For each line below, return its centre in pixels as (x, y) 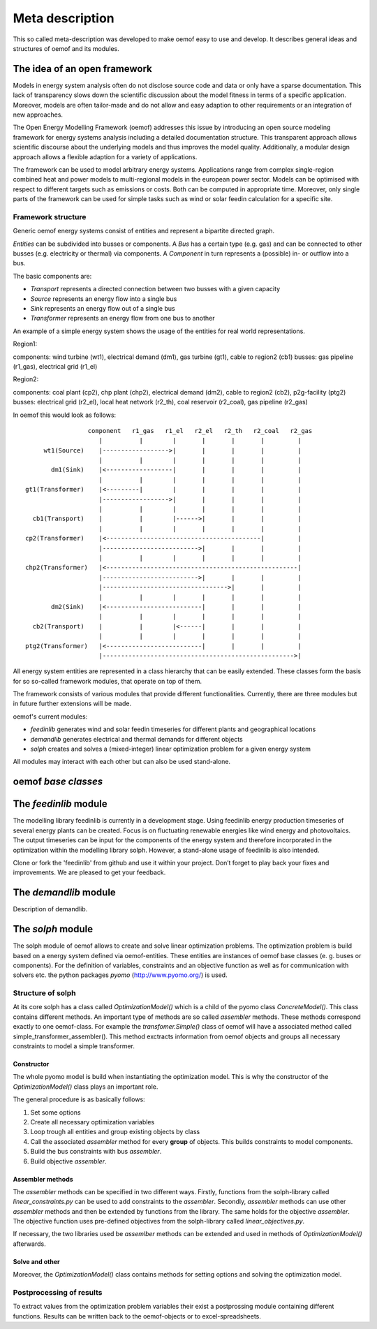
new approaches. (38, 115)
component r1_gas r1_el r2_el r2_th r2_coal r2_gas (200, 431)
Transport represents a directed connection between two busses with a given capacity (155, 289)
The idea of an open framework (83, 69)
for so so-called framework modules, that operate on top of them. (108, 681)
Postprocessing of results (58, 1292)
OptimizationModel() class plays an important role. (86, 1087)
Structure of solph (44, 993)
